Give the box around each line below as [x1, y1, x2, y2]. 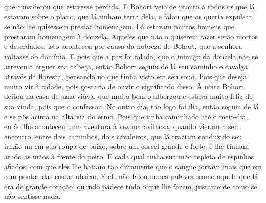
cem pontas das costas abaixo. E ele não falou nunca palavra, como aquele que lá [4, 171, 258, 182]
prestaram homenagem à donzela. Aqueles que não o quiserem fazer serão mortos [4, 31, 258, 41]
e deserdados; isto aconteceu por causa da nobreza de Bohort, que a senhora [4, 41, 242, 52]
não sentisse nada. [4, 191, 61, 201]
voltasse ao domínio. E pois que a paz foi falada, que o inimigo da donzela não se [4, 50, 258, 61]
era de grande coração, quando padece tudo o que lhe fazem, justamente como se [4, 181, 257, 191]
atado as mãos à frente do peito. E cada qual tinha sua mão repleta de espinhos [4, 150, 254, 161]
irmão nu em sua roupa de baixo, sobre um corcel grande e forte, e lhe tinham [4, 141, 249, 151]
